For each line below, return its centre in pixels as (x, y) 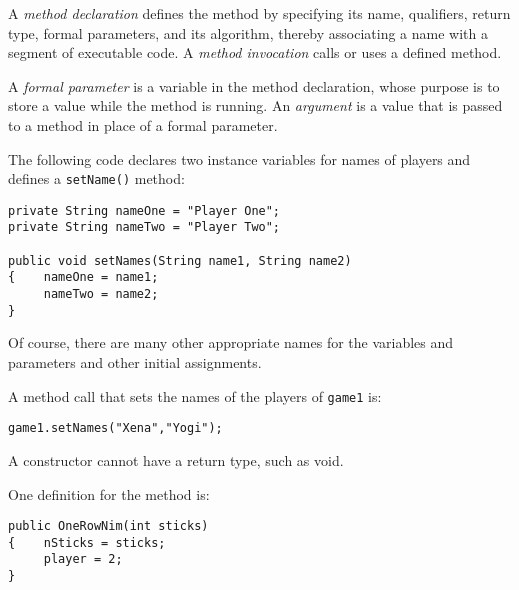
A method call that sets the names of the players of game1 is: (195, 395)
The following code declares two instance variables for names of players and (239, 158)
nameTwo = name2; (101, 294)
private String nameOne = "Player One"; (144, 210)
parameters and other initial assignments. (135, 362)
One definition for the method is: (109, 493)
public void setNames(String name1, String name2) (180, 260)
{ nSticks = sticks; (87, 542)
